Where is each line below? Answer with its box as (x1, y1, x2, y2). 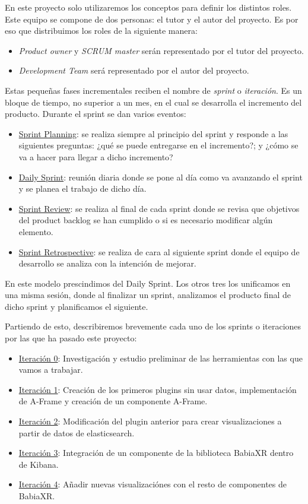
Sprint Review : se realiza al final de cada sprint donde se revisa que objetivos (18, 202, 300, 214)
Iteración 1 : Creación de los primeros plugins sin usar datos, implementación (18, 383, 297, 395)
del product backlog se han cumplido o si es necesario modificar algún (18, 214, 273, 226)
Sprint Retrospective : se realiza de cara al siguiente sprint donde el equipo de (18, 245, 300, 258)
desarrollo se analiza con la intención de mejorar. (18, 257, 196, 270)
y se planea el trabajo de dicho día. (18, 182, 147, 195)
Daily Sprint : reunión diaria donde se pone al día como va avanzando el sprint (18, 170, 303, 183)
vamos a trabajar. (18, 363, 83, 376)
